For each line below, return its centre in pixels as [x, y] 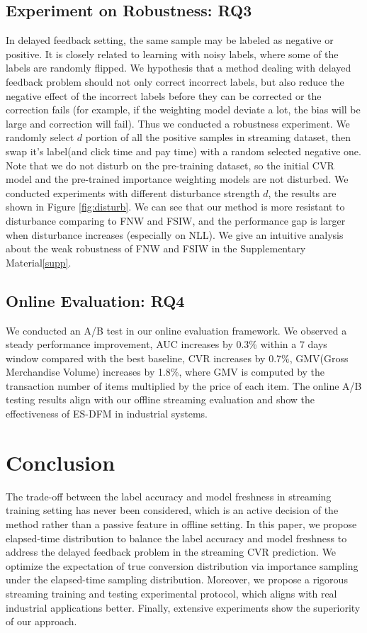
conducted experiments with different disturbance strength [133, 192]
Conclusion [61, 462]
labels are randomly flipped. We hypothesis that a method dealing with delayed [179, 68]
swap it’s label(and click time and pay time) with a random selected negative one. [183, 151]
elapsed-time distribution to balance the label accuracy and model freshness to [176, 538]
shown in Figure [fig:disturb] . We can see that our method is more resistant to [175, 207]
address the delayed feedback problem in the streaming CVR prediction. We [171, 552]
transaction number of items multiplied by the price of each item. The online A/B [184, 385]
